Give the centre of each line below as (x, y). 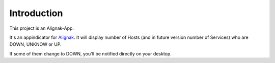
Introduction (36, 13)
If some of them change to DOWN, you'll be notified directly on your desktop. (90, 53)
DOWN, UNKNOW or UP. (36, 44)
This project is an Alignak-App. (42, 28)
